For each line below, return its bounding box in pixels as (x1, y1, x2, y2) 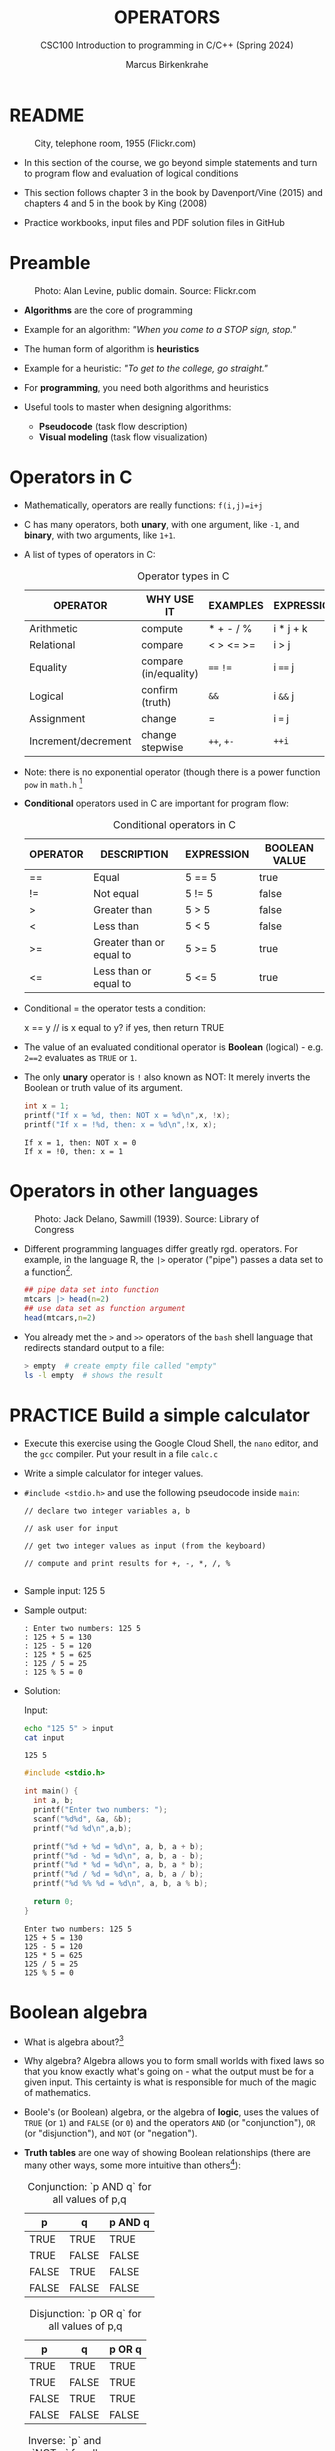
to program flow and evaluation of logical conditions (23, 167, 239, 179)
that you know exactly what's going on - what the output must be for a (23, 2066, 314, 2078)
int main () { (23, 1786, 79, 1796)
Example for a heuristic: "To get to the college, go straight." (23, 362, 269, 374)
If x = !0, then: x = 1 (23, 1146, 124, 1156)
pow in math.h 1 (23, 776, 83, 790)
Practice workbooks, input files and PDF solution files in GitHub (23, 216, 286, 228)
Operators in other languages (9, 1180, 259, 1203)
